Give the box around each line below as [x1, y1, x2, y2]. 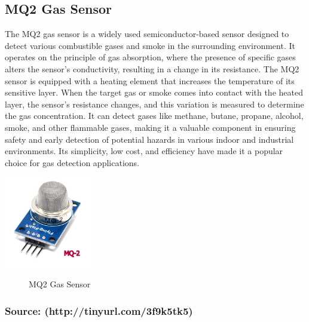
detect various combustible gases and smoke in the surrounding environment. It [5, 39, 295, 51]
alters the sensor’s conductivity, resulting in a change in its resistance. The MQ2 [5, 62, 299, 75]
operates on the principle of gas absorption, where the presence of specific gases [5, 51, 296, 63]
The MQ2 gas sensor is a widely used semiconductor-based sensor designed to [5, 27, 289, 40]
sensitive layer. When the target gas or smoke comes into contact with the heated [5, 86, 303, 99]
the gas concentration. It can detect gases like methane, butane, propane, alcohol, [5, 109, 304, 122]
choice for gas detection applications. [5, 156, 139, 168]
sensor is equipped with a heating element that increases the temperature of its [5, 74, 295, 87]
